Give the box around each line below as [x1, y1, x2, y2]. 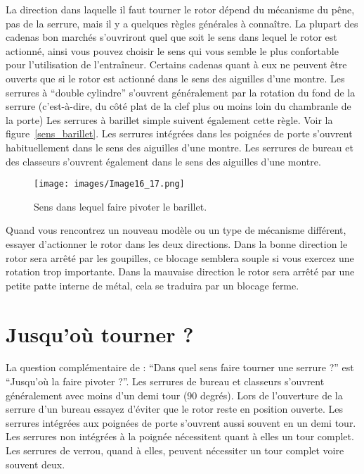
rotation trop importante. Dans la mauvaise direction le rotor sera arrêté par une [6, 264, 355, 279]
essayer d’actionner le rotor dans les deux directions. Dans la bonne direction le [6, 236, 348, 251]
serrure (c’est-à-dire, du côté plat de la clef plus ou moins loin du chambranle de [6, 99, 351, 113]
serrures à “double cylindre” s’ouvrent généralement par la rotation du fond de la [6, 85, 356, 99]
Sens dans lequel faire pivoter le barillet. [34, 199, 207, 213]
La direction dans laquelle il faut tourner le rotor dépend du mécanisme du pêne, [6, 2, 355, 16]
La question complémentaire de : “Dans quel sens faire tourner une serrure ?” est [6, 360, 354, 375]
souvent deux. [6, 456, 65, 471]
